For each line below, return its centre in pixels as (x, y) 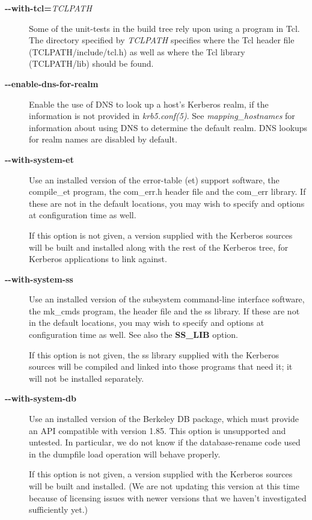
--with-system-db (41, 398)
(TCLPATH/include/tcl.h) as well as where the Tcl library (137, 51)
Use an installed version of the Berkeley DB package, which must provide (164, 419)
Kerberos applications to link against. (98, 259)
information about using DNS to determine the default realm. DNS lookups (168, 127)
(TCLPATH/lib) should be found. (91, 63)
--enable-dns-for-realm (52, 83)
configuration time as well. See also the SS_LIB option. (134, 335)
